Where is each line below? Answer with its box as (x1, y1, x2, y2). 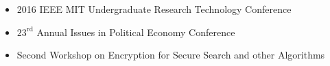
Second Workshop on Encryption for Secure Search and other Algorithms (16, 48, 325, 62)
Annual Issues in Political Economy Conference (36, 24, 235, 39)
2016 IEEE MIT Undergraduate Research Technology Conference (16, 2, 292, 16)
